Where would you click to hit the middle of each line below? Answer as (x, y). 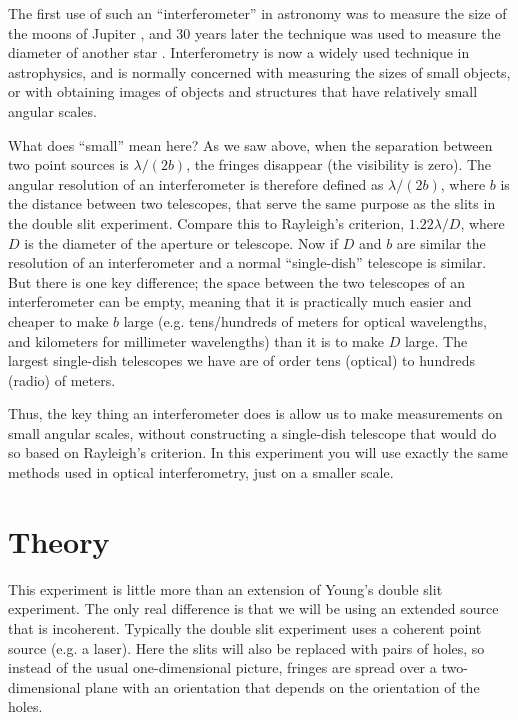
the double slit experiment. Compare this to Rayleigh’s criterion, (206, 222)
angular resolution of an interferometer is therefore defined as (196, 183)
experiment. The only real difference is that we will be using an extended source (253, 608)
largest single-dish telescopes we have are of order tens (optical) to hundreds (241, 360)
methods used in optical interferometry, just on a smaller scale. (201, 472)
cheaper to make (58, 320)
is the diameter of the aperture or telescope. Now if (181, 242)
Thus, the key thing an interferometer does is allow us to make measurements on (255, 413)
